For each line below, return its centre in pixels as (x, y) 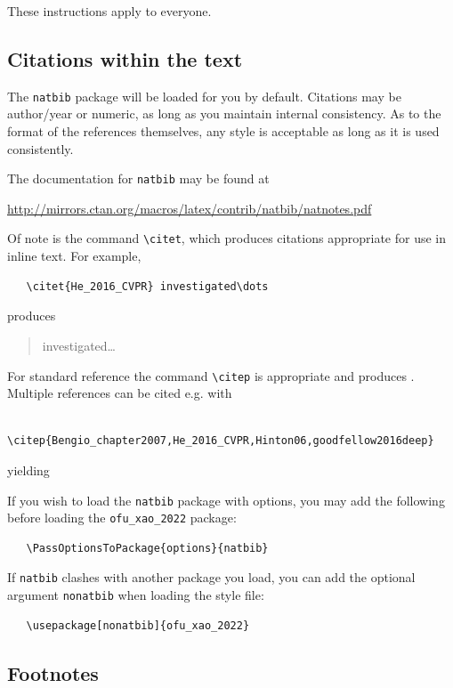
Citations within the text (125, 58)
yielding (28, 469)
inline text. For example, (74, 256)
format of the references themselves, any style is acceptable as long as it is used (223, 131)
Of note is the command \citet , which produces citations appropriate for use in (226, 238)
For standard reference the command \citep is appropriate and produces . (211, 375)
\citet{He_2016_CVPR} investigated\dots (147, 286)
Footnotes (53, 672)
